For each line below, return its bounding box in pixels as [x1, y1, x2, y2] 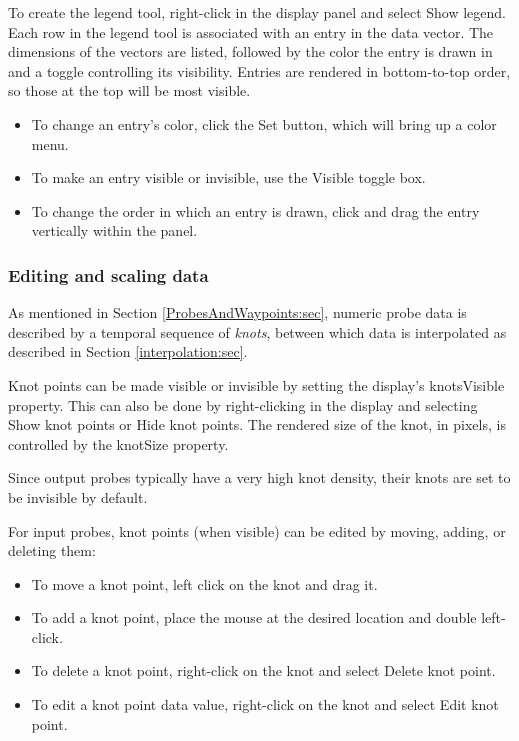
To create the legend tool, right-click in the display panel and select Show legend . [8, 2, 507, 22]
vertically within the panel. [31, 220, 198, 241]
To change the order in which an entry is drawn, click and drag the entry [31, 200, 480, 221]
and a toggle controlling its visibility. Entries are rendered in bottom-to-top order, [8, 60, 511, 81]
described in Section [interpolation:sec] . [8, 341, 248, 362]
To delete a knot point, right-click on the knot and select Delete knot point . [31, 660, 496, 681]
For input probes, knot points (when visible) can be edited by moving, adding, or [8, 520, 506, 541]
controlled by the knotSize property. [8, 433, 229, 454]
